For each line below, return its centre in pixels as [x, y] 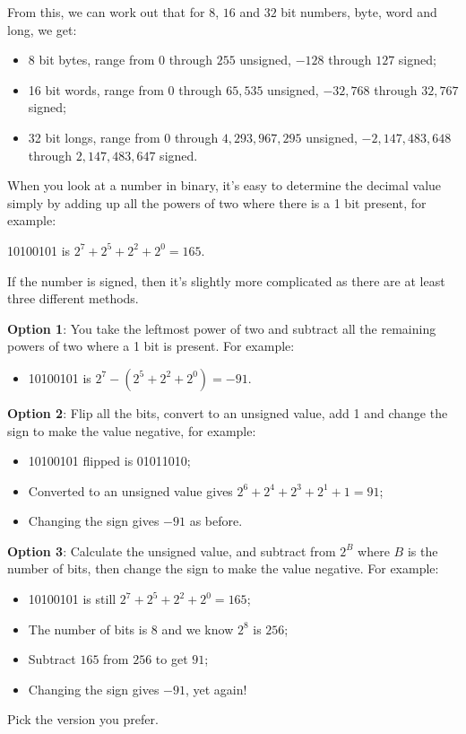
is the [423, 550]
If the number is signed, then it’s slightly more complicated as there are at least [226, 280]
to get [172, 659]
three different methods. [73, 298]
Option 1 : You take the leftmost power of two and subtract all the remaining [222, 328]
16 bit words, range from [96, 89]
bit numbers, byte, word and [359, 12]
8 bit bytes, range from [91, 60]
